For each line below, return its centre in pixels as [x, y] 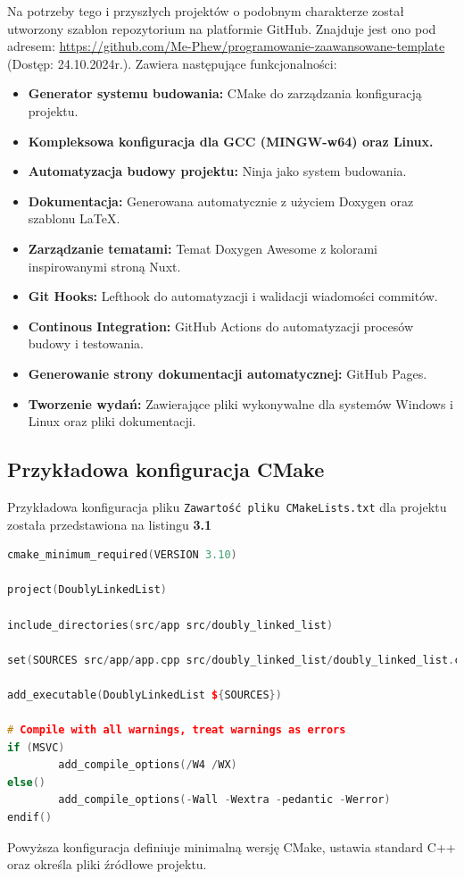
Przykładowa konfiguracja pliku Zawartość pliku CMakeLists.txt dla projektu [227, 506]
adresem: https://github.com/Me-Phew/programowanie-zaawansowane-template [226, 46]
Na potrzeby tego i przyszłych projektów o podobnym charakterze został [206, 11]
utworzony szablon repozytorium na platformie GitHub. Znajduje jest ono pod [222, 28]
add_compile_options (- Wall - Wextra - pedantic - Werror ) [224, 800]
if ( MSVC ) [36, 747]
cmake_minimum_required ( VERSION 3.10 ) [122, 555]
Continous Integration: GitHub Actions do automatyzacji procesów [221, 326]
